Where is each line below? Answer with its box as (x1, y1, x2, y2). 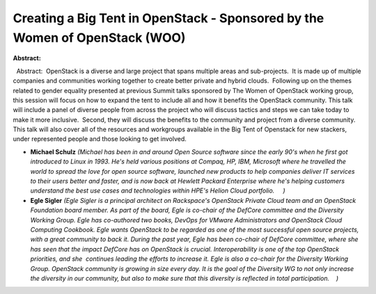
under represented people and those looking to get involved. (13, 135, 187, 143)
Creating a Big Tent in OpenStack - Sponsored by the (13, 10, 324, 26)
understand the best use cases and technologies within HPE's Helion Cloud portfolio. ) (30, 186, 285, 195)
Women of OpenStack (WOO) (13, 30, 186, 45)
